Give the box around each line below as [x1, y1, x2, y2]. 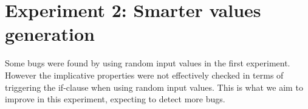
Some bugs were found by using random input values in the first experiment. [5, 57, 290, 69]
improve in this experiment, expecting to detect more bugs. [5, 93, 225, 105]
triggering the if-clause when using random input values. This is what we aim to [5, 80, 303, 93]
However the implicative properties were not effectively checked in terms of [5, 68, 284, 81]
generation [5, 21, 95, 46]
